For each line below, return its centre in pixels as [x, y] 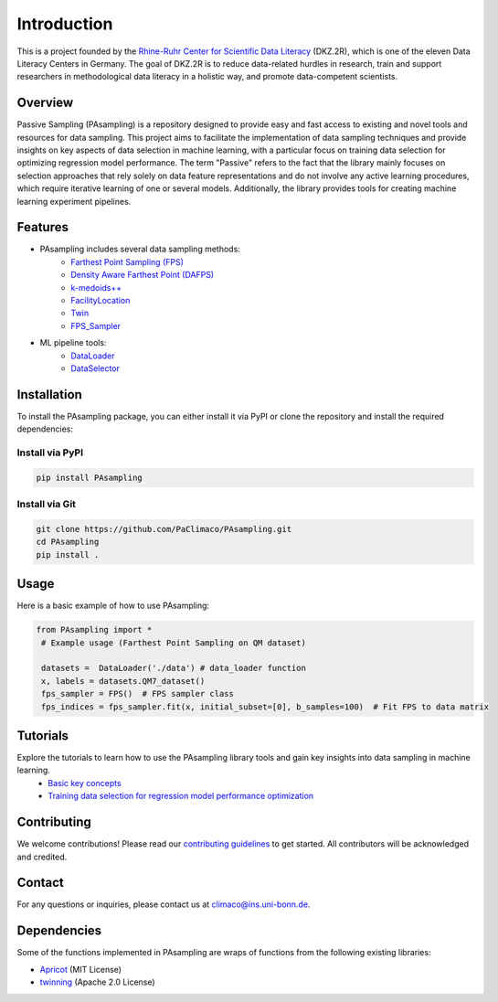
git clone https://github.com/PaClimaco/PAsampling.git [164, 529]
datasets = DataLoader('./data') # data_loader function [174, 668]
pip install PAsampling [90, 477]
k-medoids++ [96, 287]
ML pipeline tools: [73, 343]
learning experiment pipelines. [74, 201]
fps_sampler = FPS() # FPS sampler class [138, 694]
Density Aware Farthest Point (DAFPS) [143, 275]
